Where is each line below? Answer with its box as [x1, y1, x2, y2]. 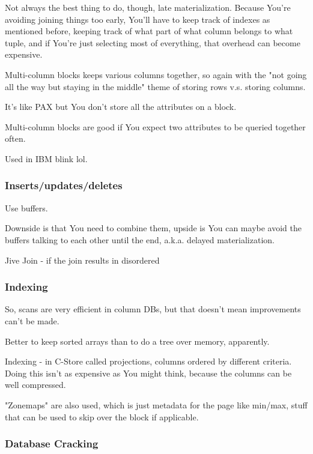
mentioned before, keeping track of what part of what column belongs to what [5, 25, 293, 37]
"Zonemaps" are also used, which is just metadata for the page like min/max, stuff [5, 398, 308, 411]
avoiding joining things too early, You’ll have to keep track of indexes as [5, 13, 270, 25]
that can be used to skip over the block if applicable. [5, 410, 199, 423]
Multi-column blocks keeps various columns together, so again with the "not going [5, 68, 307, 80]
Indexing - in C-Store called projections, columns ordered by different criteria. [5, 355, 292, 368]
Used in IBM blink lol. [5, 152, 88, 165]
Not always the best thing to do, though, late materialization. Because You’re [5, 1, 291, 13]
